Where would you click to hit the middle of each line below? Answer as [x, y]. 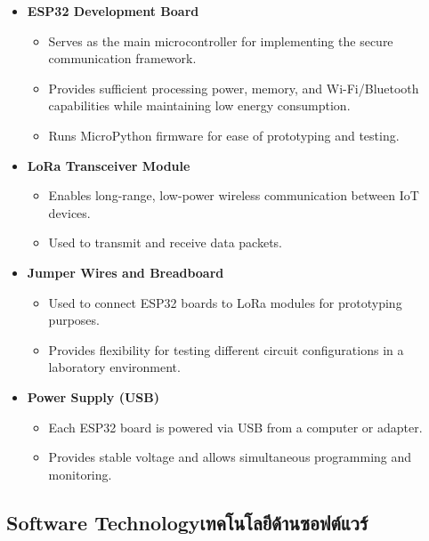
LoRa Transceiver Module [109, 165]
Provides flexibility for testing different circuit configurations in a [226, 349]
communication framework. [122, 58]
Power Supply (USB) [93, 396]
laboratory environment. [114, 367]
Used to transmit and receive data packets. [165, 242]
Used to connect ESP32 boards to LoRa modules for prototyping [225, 302]
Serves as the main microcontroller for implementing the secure [221, 40]
